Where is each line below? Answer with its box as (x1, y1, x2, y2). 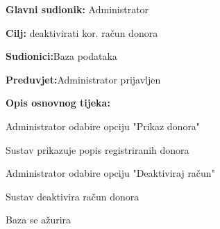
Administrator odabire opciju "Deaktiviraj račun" (6, 166, 215, 180)
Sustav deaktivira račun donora (6, 189, 139, 203)
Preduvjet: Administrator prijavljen (6, 72, 161, 86)
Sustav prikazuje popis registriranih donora (6, 142, 189, 157)
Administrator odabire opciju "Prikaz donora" (6, 118, 201, 133)
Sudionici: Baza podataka (6, 49, 117, 63)
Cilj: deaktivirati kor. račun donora (6, 25, 158, 40)
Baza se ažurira (6, 212, 71, 227)
